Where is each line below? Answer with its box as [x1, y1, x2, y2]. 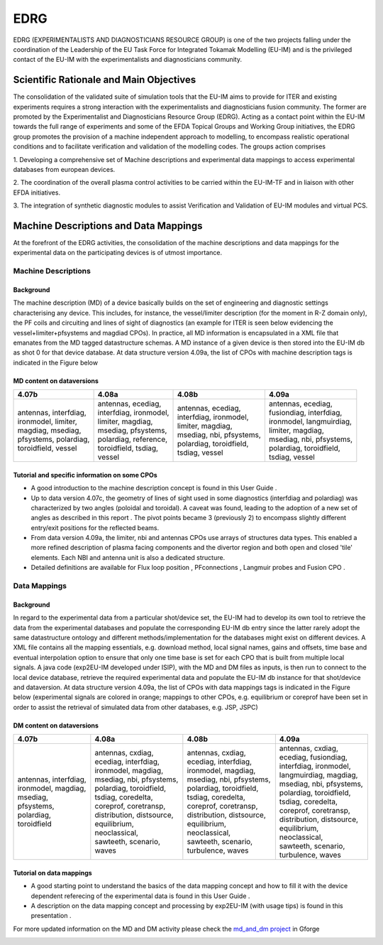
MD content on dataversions [13, 377, 99, 385]
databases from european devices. [13, 165, 116, 173]
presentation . [30, 912, 72, 920]
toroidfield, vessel [17, 443, 77, 453]
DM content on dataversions [13, 721, 99, 730]
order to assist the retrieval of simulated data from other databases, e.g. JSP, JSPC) [13, 703, 258, 711]
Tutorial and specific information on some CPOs [13, 470, 157, 479]
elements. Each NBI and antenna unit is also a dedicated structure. [30, 553, 226, 561]
